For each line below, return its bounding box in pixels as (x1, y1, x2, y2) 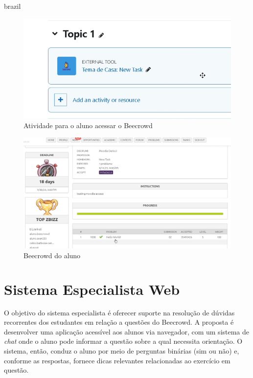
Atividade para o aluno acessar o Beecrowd (23, 120, 153, 131)
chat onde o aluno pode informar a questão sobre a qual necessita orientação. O (4, 336, 243, 346)
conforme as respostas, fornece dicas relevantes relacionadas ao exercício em (4, 355, 230, 365)
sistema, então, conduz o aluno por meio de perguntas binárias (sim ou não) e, (4, 345, 239, 356)
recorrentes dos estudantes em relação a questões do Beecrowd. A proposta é (4, 317, 234, 327)
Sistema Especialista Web (4, 279, 180, 299)
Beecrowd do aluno (23, 250, 81, 260)
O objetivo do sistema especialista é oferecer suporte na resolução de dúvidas (4, 307, 235, 317)
